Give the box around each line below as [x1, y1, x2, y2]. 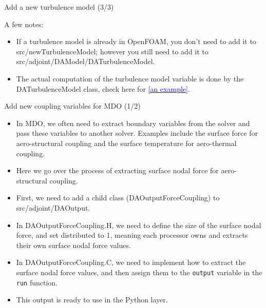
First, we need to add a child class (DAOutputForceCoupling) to [16, 192, 220, 203]
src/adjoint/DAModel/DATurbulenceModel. [16, 56, 155, 67]
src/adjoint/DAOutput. [16, 202, 90, 213]
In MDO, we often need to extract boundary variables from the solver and [16, 117, 250, 128]
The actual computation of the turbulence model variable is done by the [16, 73, 244, 84]
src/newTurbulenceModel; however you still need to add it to [16, 46, 208, 56]
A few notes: [4, 18, 44, 29]
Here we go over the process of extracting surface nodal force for [16, 165, 219, 176]
